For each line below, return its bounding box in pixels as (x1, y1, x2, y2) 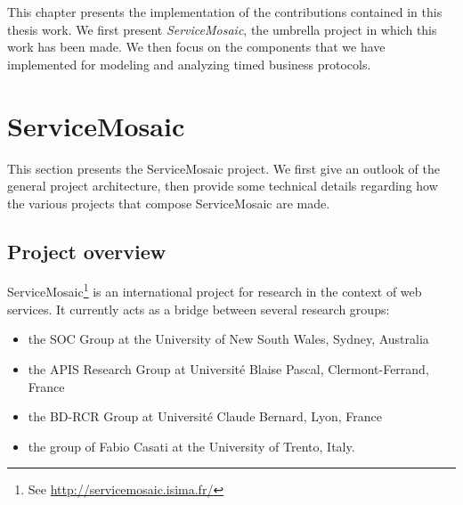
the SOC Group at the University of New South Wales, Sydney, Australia (28, 330, 429, 348)
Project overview (7, 237, 167, 265)
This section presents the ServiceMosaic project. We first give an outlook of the (7, 159, 440, 177)
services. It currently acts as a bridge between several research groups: (7, 299, 390, 318)
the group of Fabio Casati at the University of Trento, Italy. (28, 436, 355, 455)
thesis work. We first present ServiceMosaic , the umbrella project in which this (7, 20, 437, 38)
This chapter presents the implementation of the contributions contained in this (7, 3, 443, 20)
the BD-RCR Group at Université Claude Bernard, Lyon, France (28, 407, 383, 426)
